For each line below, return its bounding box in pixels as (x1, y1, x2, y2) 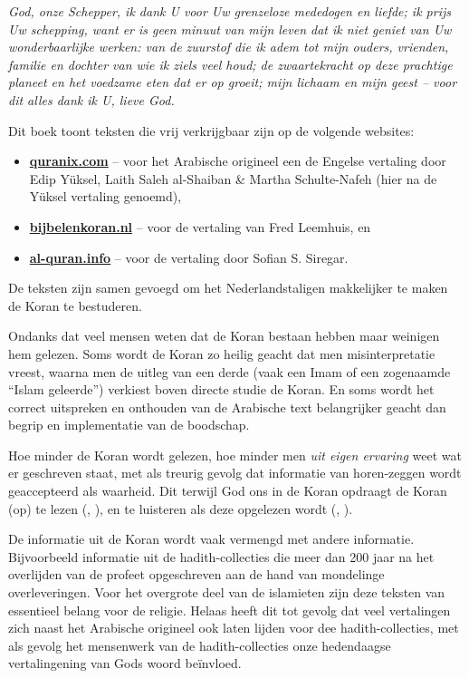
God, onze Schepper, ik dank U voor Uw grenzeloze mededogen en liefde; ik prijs (8, 2, 451, 20)
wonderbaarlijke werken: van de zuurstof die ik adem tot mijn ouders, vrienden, (8, 37, 449, 56)
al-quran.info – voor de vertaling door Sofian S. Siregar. (29, 247, 349, 266)
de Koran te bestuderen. (8, 295, 142, 315)
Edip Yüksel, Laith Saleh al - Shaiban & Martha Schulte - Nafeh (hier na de (29, 169, 437, 188)
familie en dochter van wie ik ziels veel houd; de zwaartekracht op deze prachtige (8, 54, 453, 73)
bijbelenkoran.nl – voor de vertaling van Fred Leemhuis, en (29, 217, 371, 236)
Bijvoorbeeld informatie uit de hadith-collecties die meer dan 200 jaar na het (8, 547, 435, 566)
